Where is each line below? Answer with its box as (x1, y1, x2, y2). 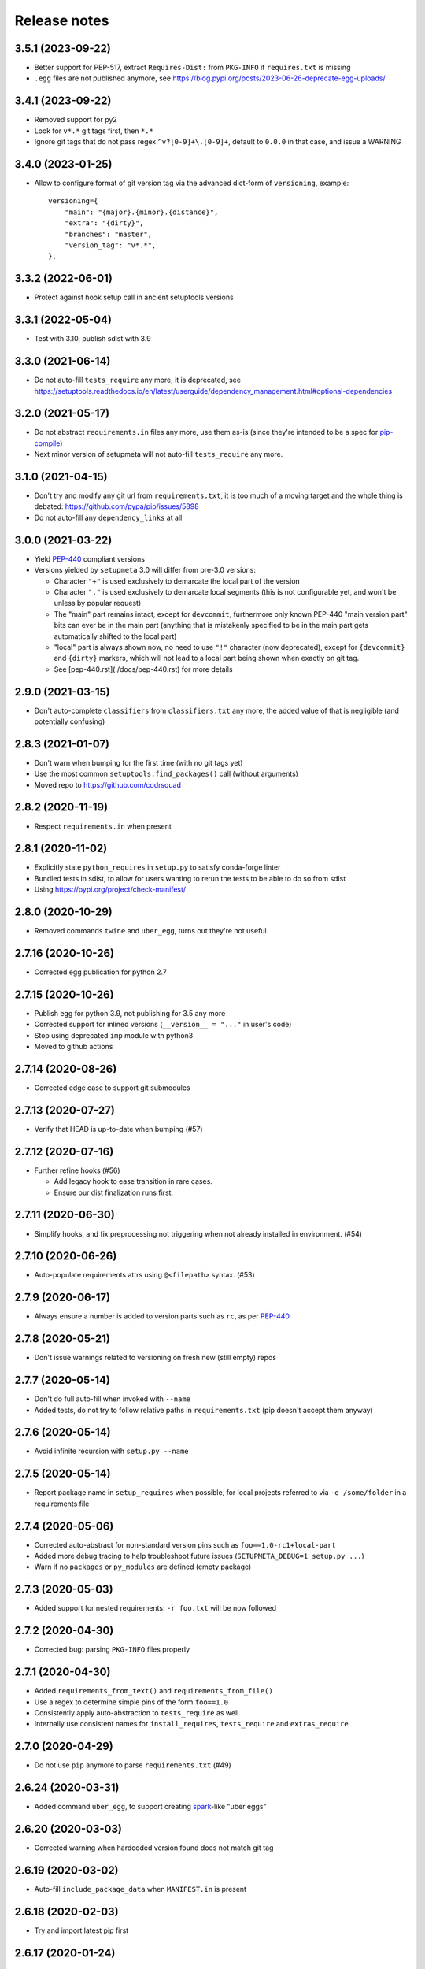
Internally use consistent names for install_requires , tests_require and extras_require (34, 1719, 349, 1729)
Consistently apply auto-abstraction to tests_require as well (34, 1708, 239, 1717)
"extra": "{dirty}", (64, 219, 144, 228)
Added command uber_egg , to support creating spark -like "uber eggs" (34, 1802, 267, 1811)
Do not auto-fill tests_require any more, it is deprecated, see (34, 375, 242, 385)
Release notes (14, 12, 109, 29)
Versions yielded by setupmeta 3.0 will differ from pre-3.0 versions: (34, 565, 256, 575)
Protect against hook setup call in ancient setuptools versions (34, 292, 234, 302)
